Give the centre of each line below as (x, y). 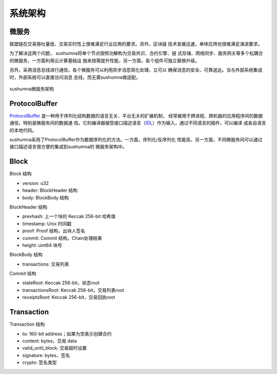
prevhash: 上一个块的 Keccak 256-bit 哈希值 (69, 216)
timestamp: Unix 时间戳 (47, 223)
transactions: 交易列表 (46, 264)
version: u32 (35, 183)
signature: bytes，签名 (46, 355)
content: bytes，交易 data (50, 341)
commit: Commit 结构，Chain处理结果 (62, 238)
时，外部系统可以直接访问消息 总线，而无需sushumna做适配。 (75, 77)
